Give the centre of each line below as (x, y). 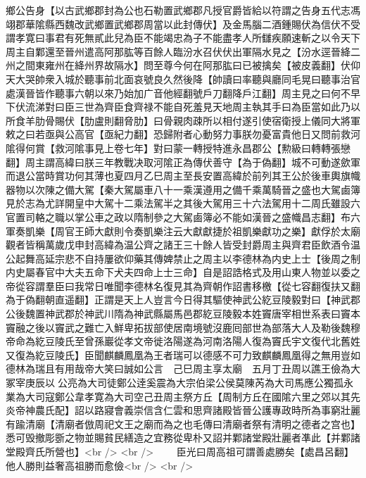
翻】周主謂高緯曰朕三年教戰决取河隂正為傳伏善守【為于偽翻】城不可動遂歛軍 (183, 162)
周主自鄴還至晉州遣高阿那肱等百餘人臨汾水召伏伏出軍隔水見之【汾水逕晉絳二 (183, 51)
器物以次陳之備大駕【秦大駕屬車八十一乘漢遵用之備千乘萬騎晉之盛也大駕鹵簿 (183, 189)
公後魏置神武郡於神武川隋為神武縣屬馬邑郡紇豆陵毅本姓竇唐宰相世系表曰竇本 (183, 314)
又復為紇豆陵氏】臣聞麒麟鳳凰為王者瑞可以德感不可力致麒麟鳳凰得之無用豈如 (183, 354)
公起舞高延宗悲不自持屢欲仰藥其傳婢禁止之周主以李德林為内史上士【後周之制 (183, 258)
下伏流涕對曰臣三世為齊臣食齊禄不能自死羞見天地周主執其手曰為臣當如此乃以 (183, 107)
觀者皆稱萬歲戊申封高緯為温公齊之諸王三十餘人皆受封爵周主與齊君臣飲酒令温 (183, 245)
